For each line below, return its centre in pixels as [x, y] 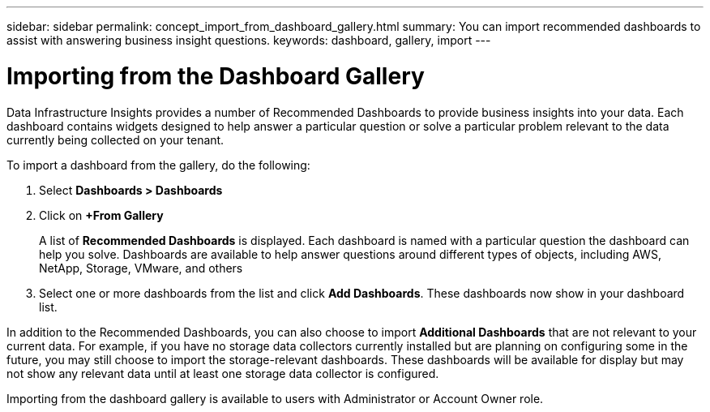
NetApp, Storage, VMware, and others [141, 268]
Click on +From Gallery [101, 215]
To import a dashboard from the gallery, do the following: [158, 165]
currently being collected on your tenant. [115, 139]
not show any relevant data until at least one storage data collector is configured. [223, 373]
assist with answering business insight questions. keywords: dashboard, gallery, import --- [249, 40]
